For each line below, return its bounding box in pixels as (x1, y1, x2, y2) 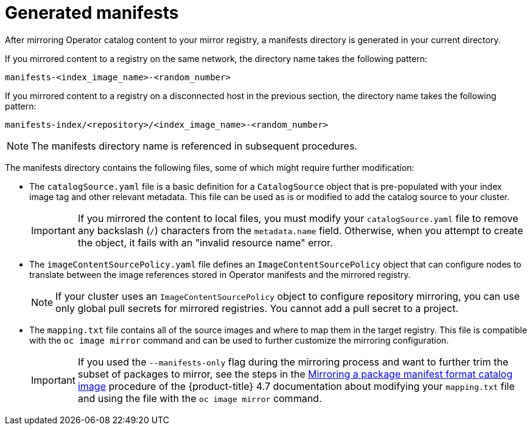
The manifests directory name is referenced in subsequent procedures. (31, 139, 357, 152)
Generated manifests (5, 2, 179, 23)
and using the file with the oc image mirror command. (77, 392, 322, 404)
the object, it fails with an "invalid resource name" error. (77, 236, 333, 249)
